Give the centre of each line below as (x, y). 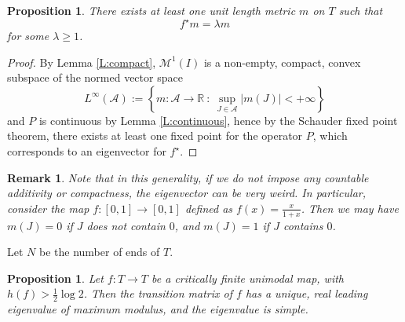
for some (28, 36)
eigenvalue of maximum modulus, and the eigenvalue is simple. (158, 309)
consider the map (48, 208)
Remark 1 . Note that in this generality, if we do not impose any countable (188, 177)
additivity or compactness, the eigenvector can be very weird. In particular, (187, 193)
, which (330, 135)
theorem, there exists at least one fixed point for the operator (155, 135)
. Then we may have (350, 208)
